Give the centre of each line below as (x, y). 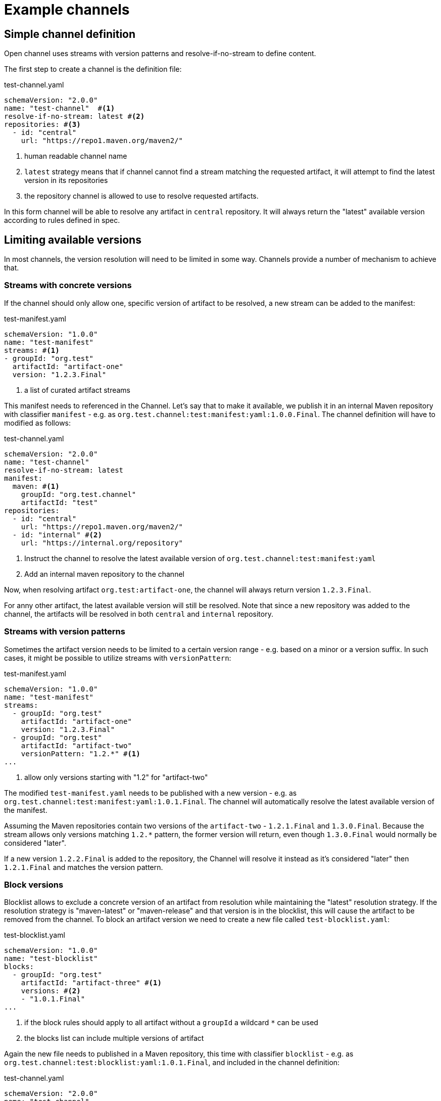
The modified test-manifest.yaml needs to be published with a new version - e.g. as (151, 793)
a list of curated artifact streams (78, 390)
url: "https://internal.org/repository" (102, 543)
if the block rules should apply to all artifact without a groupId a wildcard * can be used (171, 1023)
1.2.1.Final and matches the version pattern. (84, 867)
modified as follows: (38, 423)
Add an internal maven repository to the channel (104, 574)
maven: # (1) (36, 486)
